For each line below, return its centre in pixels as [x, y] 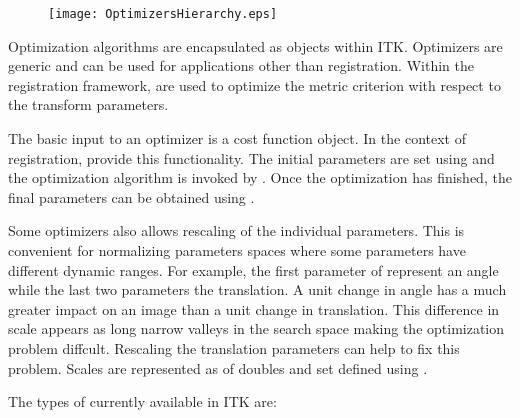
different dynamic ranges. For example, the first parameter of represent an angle [253, 269]
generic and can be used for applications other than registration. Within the [241, 65]
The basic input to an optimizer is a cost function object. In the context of [237, 138]
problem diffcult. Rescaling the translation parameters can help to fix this [234, 347]
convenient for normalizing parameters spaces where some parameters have [237, 250]
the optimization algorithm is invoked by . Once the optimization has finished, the [260, 177]
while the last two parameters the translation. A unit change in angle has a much [257, 289]
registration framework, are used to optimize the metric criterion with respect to [254, 84]
